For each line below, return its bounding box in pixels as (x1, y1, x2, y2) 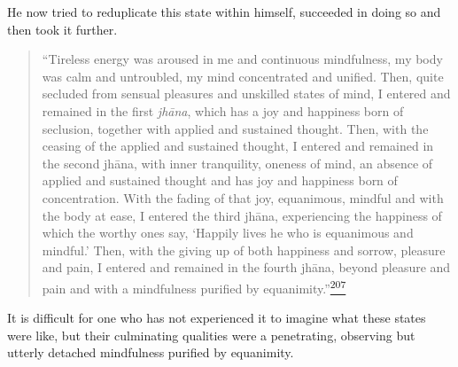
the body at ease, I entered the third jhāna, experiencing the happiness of (42, 206, 442, 224)
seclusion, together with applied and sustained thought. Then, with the (42, 119, 429, 137)
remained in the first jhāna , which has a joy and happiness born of (42, 101, 404, 120)
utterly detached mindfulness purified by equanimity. (7, 343, 294, 362)
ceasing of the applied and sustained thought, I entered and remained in (42, 137, 434, 155)
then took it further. (7, 20, 118, 38)
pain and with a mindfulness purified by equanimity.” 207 (42, 276, 346, 297)
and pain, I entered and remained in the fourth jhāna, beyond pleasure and (42, 258, 451, 277)
